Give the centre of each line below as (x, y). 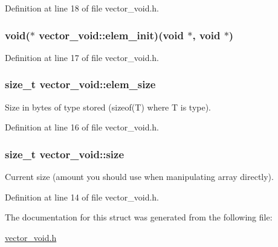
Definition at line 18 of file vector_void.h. (82, 8)
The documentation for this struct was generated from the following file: (139, 217)
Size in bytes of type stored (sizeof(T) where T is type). (108, 107)
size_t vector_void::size (65, 154)
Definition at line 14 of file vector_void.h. (82, 197)
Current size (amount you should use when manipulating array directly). (139, 177)
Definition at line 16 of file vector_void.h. (82, 127)
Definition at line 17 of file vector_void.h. (82, 57)
